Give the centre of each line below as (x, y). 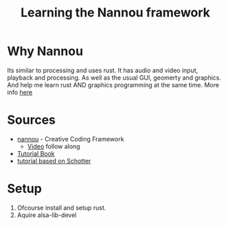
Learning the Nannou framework (115, 13)
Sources (32, 120)
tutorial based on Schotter (54, 161)
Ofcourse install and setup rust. (61, 207)
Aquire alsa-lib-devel (47, 215)
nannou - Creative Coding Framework (70, 139)
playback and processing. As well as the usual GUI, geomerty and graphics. (114, 78)
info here (20, 92)
